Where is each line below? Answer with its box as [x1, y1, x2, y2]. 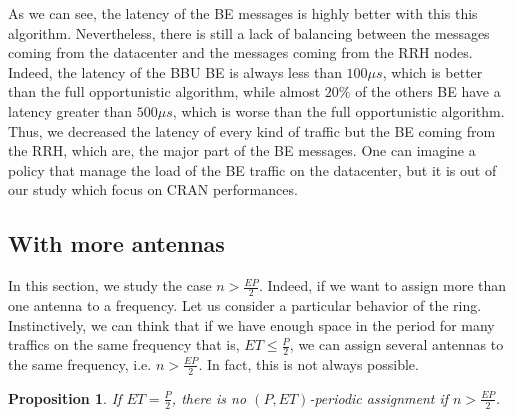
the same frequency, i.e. [8, 353, 152, 374]
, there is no [171, 387, 247, 408]
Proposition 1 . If [8, 387, 122, 408]
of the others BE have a [355, 81, 501, 102]
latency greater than [8, 100, 133, 121]
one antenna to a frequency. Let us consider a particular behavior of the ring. [8, 294, 482, 315]
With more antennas [8, 228, 225, 259]
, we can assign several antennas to [289, 334, 504, 355]
